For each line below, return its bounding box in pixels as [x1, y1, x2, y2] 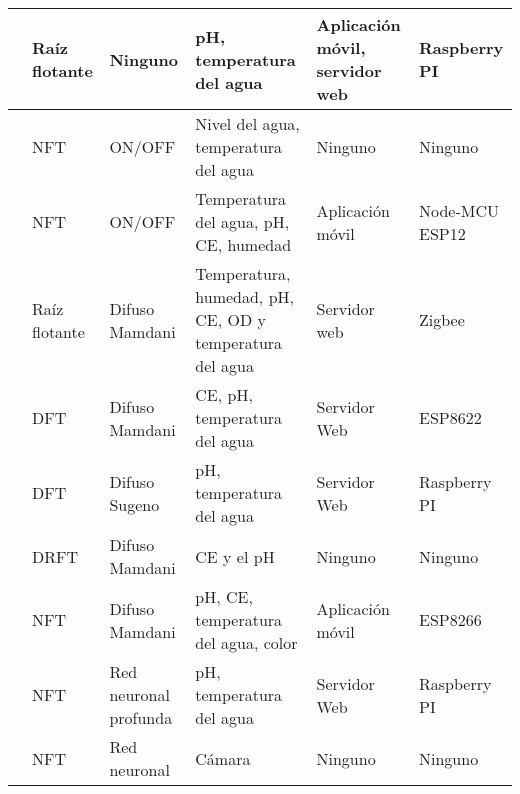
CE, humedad [195, 233, 292, 256]
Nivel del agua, [195, 112, 300, 135]
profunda [109, 706, 173, 729]
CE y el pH [195, 544, 275, 568]
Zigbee [419, 308, 465, 331]
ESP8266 [419, 608, 482, 631]
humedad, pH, [195, 285, 294, 308]
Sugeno [109, 492, 160, 516]
